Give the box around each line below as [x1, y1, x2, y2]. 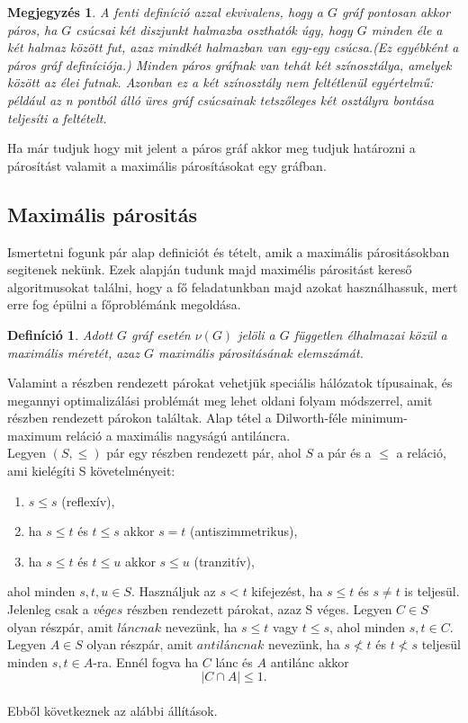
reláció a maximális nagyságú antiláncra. [66, 425, 291, 444]
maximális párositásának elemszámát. [158, 343, 364, 361]
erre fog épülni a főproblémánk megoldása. [7, 295, 241, 314]
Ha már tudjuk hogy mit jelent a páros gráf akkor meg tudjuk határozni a [7, 138, 416, 157]
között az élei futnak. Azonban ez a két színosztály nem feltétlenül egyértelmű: [7, 73, 434, 92]
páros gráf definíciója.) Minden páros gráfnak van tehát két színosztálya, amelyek [7, 55, 452, 74]
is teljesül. [404, 582, 460, 601]
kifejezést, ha [251, 582, 323, 601]
